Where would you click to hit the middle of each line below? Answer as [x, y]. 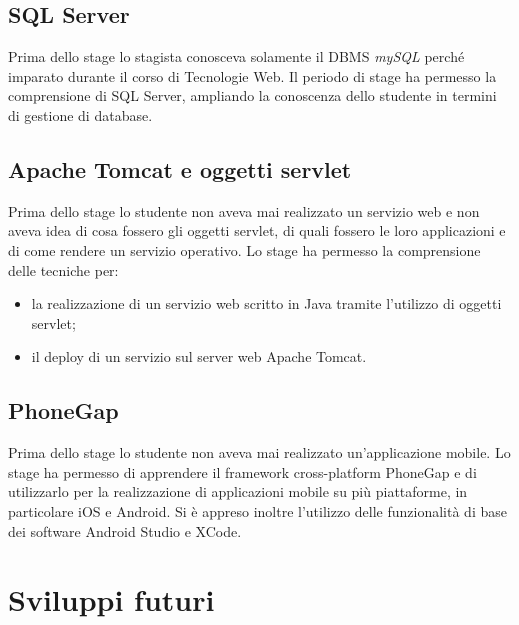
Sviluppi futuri [111, 599]
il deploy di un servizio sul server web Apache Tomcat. [199, 356]
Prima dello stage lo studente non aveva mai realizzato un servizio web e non [244, 210]
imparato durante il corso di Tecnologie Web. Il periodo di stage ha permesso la [252, 75]
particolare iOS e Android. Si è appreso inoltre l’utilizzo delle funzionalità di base [257, 510]
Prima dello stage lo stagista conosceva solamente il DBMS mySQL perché [236, 56]
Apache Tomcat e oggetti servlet [180, 168]
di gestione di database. [80, 114]
